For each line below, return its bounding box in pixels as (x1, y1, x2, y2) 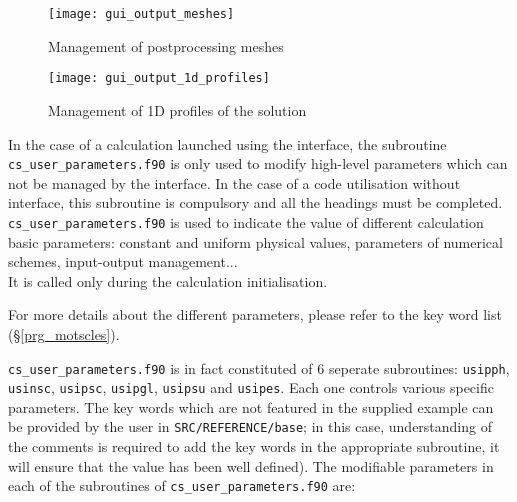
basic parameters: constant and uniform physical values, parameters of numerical (8, 231, 503, 252)
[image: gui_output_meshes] (48, 7, 235, 21)
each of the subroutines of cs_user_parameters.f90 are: (8, 475, 356, 496)
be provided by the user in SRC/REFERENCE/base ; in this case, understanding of (8, 416, 492, 437)
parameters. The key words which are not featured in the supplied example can (8, 396, 494, 417)
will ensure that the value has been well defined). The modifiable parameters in (8, 455, 494, 476)
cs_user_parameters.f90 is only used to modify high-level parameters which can (8, 153, 508, 174)
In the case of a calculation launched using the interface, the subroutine (8, 133, 447, 154)
